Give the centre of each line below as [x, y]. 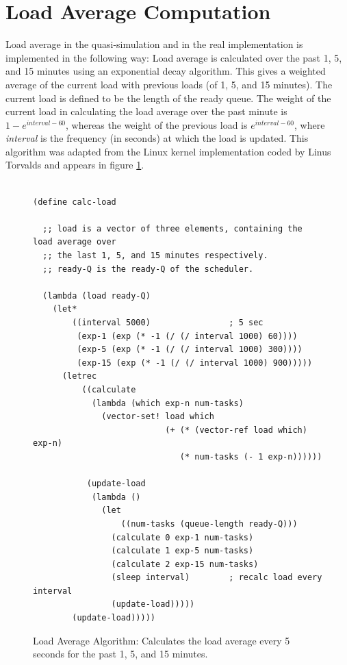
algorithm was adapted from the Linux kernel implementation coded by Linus [168, 151]
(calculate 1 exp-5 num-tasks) [182, 551]
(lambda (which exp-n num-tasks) [167, 403]
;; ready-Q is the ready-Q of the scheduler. [148, 269]
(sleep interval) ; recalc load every [217, 578]
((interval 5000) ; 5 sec [168, 323]
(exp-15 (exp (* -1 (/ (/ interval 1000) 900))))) [195, 363]
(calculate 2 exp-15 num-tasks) [185, 564]
